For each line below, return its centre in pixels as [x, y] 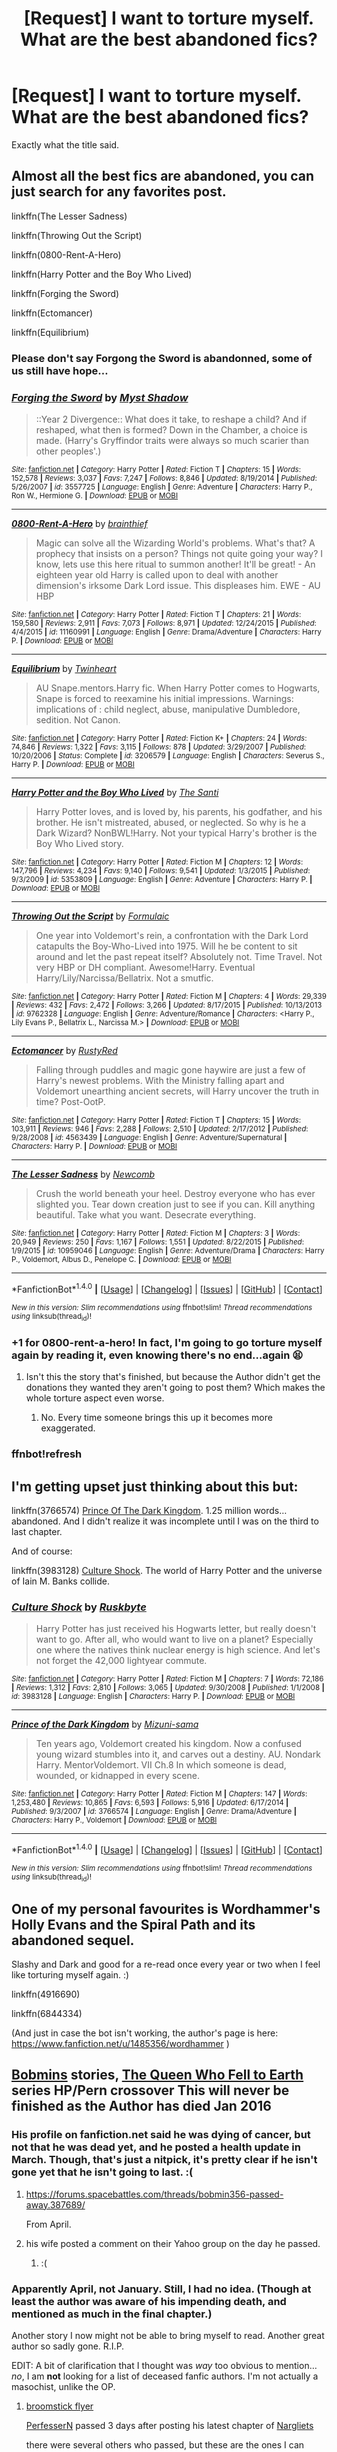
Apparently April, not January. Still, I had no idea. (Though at [161, 2289]
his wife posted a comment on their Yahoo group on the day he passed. [173, 2243]
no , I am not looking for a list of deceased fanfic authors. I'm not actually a [165, 2376]
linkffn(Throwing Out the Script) [77, 235]
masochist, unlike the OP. [63, 2387]
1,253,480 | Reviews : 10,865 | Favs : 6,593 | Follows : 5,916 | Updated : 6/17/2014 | [150, 1803]
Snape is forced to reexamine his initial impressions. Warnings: [164, 698]
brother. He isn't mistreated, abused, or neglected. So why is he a [171, 822]
